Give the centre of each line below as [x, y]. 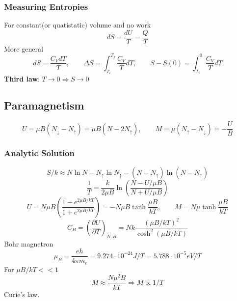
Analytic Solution [39, 152]
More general [24, 48]
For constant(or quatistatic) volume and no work [78, 25]
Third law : [22, 79]
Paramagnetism [44, 105]
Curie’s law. [22, 294]
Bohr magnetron [29, 243]
